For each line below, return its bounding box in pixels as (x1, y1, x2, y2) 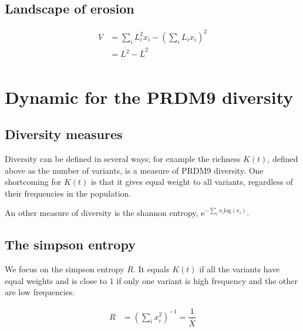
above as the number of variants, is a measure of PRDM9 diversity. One (5, 164, 264, 176)
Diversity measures (5, 125, 123, 143)
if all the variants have (199, 263, 280, 275)
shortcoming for (5, 175, 62, 188)
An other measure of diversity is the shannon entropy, (5, 207, 198, 219)
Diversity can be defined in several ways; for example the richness (5, 153, 241, 165)
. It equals (133, 263, 170, 275)
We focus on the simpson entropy (5, 263, 124, 275)
